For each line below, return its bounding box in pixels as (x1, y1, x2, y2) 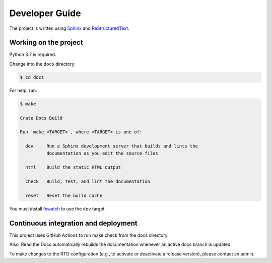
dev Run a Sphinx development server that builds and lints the (25, 143, 198, 149)
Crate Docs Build (20, 115, 63, 121)
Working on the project (9, 38, 83, 47)
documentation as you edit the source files (46, 150, 158, 156)
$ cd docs (20, 74, 44, 80)
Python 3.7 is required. (9, 51, 56, 58)
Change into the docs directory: (9, 61, 76, 67)
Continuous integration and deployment (9, 219, 138, 227)
